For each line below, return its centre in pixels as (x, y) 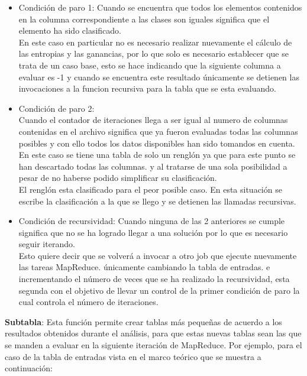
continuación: (29, 368)
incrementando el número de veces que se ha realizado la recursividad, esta (154, 279)
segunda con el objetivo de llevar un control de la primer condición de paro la (159, 290)
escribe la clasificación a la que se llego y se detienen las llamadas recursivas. (157, 201)
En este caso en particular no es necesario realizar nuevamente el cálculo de (155, 42)
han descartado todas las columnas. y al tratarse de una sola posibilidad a (153, 166)
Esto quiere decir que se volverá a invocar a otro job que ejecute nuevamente (158, 255)
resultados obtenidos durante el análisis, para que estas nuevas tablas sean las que (153, 333)
